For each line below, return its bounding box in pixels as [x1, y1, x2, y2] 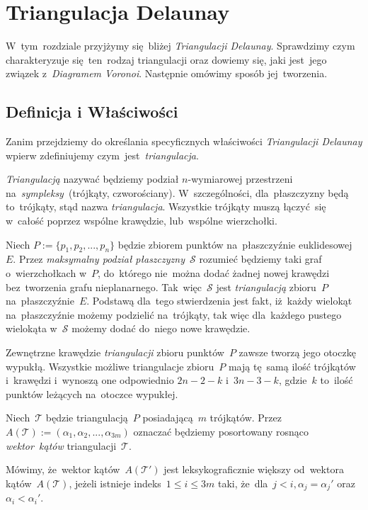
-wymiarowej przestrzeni [188, 171, 293, 186]
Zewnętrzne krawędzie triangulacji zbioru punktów [6, 345, 224, 360]
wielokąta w [6, 321, 57, 336]
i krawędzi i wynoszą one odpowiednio [6, 373, 174, 387]
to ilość [320, 373, 353, 387]
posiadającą [142, 410, 193, 425]
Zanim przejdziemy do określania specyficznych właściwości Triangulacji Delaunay [6, 134, 362, 149]
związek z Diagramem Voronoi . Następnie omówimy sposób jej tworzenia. [6, 66, 328, 81]
